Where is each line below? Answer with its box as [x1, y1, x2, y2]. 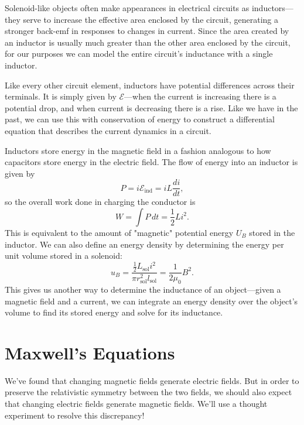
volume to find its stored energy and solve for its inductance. [5, 306, 223, 318]
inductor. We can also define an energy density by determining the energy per [5, 238, 284, 250]
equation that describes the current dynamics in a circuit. [5, 124, 211, 136]
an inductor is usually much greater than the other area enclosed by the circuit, [5, 36, 291, 48]
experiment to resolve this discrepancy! [5, 409, 145, 421]
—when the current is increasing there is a [124, 90, 276, 102]
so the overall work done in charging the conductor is [5, 196, 196, 208]
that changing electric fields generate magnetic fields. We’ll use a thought [5, 397, 268, 410]
